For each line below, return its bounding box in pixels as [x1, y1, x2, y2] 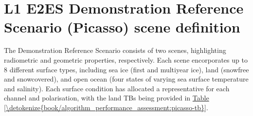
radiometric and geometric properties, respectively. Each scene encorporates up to [4, 54, 248, 65]
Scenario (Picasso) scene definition [4, 17, 240, 37]
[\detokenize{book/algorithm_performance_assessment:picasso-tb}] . [4, 102, 208, 112]
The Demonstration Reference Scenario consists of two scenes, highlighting [4, 45, 226, 55]
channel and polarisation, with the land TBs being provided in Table [4, 93, 209, 103]
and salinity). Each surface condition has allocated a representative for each [4, 83, 230, 93]
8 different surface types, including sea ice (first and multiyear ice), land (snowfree [4, 64, 249, 74]
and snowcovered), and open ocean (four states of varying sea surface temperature [4, 74, 249, 84]
